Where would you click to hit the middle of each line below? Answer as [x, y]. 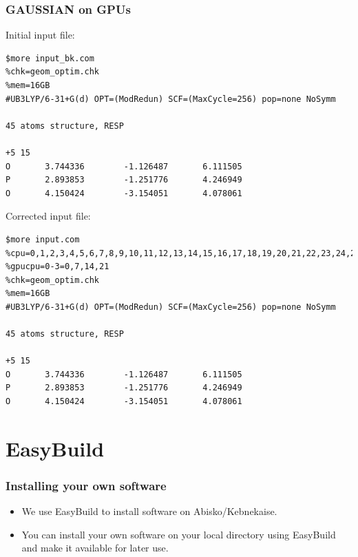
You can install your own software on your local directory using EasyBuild [179, 534]
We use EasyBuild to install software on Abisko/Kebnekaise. [149, 511]
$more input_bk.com [50, 58]
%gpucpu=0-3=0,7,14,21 [57, 267]
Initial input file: [40, 35]
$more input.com [43, 239]
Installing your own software [86, 485]
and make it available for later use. [95, 548]
